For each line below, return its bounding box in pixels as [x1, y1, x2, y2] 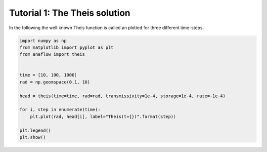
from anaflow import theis [19, 52, 85, 57]
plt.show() [19, 135, 46, 140]
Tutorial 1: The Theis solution [9, 7, 131, 18]
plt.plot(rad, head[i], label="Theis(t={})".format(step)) [30, 114, 177, 119]
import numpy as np [19, 38, 67, 43]
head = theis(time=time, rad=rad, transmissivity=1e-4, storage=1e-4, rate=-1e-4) [19, 93, 226, 99]
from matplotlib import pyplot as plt [19, 44, 114, 50]
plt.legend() [19, 127, 51, 133]
